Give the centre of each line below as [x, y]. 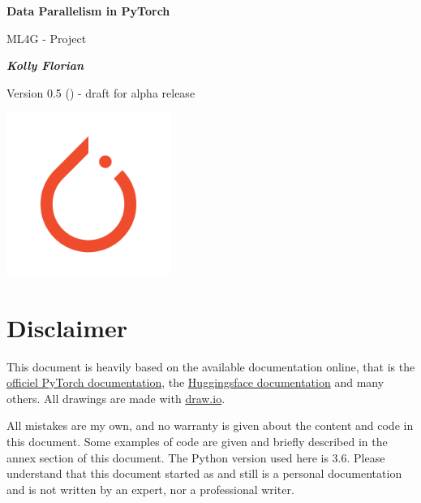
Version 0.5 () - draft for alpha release [101, 92]
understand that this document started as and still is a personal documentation [204, 473]
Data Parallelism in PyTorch [88, 11]
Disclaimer [67, 327]
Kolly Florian [45, 65]
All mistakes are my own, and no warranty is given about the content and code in [210, 425]
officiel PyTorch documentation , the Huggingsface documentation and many [195, 382]
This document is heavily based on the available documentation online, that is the [211, 366]
